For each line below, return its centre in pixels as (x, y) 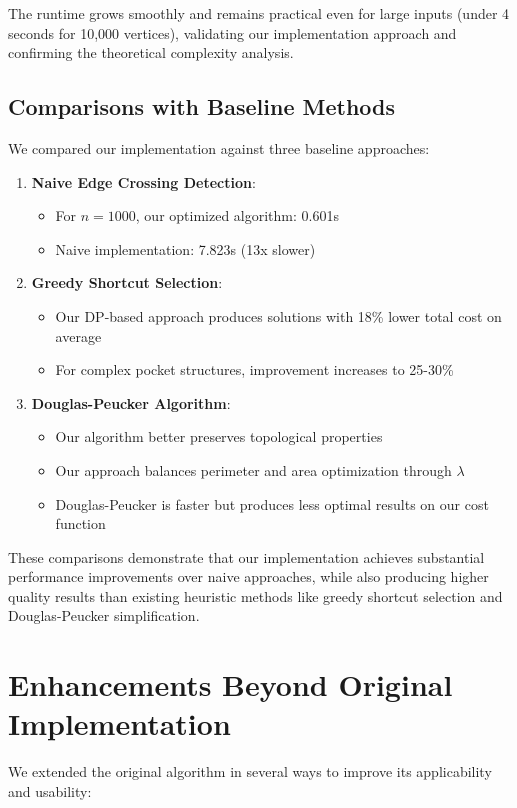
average (78, 335)
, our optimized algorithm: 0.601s (237, 215)
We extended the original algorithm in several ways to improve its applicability (250, 771)
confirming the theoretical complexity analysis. (151, 52)
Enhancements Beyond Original (230, 684)
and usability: (50, 790)
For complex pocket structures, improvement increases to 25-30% (254, 369)
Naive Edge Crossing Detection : (143, 181)
